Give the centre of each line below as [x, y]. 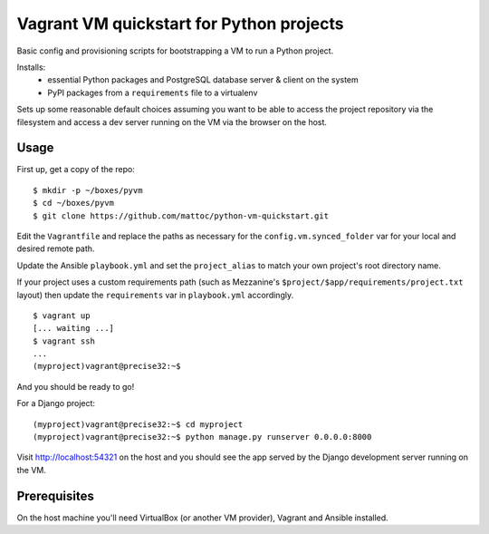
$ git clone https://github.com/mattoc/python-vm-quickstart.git [181, 216]
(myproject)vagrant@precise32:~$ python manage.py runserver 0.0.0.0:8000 [202, 437]
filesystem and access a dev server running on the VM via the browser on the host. [172, 121]
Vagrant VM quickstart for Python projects [180, 24]
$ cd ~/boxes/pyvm [74, 203]
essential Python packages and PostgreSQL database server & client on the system [203, 80]
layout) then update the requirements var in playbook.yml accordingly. [155, 295]
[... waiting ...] [74, 328]
